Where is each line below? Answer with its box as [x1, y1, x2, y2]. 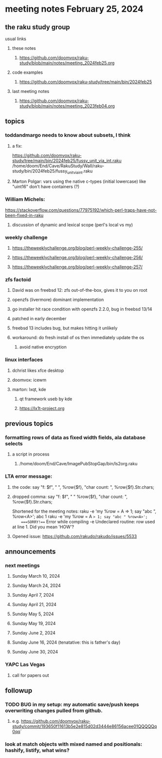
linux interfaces [5, 356, 43, 363]
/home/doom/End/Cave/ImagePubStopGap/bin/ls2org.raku [19, 461, 138, 467]
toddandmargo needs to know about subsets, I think [5, 132, 131, 139]
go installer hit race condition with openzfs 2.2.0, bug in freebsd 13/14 [12, 306, 152, 312]
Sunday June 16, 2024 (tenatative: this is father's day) [12, 639, 121, 646]
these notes [12, 45, 36, 51]
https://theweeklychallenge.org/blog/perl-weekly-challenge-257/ [12, 264, 143, 270]
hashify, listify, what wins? [5, 747, 70, 754]
